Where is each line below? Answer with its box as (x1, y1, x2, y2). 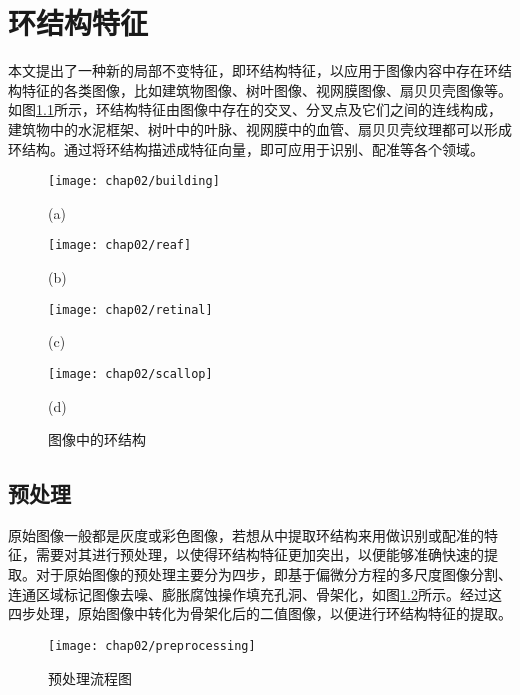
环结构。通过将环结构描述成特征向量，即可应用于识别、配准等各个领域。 (8, 138, 484, 159)
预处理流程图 (48, 667, 132, 688)
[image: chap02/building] (48, 174, 220, 189)
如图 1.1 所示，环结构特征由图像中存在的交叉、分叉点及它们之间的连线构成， (8, 99, 502, 120)
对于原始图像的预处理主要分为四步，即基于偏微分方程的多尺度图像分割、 (35, 564, 512, 585)
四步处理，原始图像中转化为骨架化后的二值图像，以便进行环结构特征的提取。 (8, 603, 512, 624)
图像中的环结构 (48, 429, 146, 450)
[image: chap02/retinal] (48, 302, 213, 317)
